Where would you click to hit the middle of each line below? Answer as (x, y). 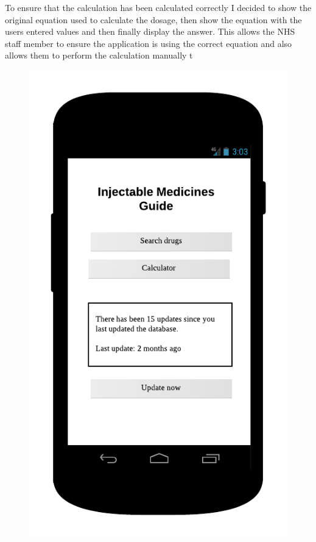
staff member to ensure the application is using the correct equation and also (149, 43)
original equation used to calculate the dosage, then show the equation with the (153, 19)
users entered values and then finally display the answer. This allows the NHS (150, 31)
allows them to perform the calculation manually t (99, 55)
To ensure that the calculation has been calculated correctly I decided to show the (158, 7)
